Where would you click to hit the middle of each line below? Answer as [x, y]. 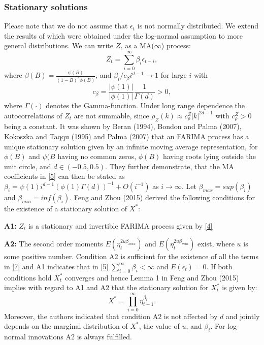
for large [174, 75]
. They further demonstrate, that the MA [170, 166]
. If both [219, 266]
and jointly [243, 316]
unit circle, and [28, 166]
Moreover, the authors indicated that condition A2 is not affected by [111, 316]
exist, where [216, 244]
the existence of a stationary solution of [66, 208]
